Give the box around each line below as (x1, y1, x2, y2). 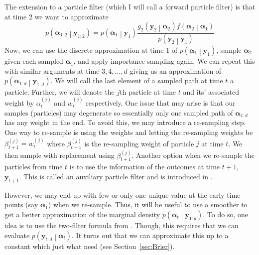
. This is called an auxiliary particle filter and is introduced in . (19, 171, 213, 182)
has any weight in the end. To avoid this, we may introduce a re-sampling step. (4, 117, 246, 127)
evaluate (4, 230, 30, 240)
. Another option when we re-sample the (131, 150, 255, 160)
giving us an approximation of (129, 65, 222, 76)
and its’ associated (183, 86, 240, 97)
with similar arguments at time (4, 65, 100, 76)
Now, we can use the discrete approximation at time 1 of (4, 44, 178, 55)
